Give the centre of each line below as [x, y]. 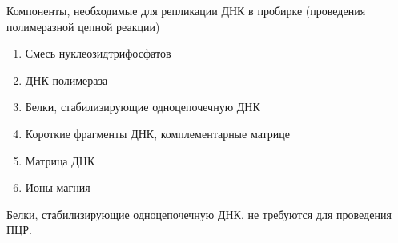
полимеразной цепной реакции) [83, 26]
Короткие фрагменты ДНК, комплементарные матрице [158, 133]
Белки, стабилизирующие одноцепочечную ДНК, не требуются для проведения [199, 214]
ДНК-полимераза [66, 80]
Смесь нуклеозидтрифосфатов [98, 53]
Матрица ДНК [60, 160]
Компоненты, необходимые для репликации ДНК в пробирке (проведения [186, 10]
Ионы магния [58, 187]
